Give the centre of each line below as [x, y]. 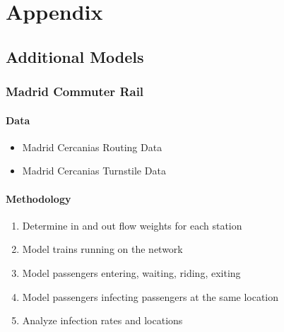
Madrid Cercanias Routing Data [92, 147]
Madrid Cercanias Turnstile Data [94, 171]
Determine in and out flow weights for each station [132, 225]
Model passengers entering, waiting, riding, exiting [131, 272]
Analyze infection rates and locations [102, 320]
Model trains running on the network [102, 249]
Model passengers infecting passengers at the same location [150, 296]
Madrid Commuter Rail [75, 91]
